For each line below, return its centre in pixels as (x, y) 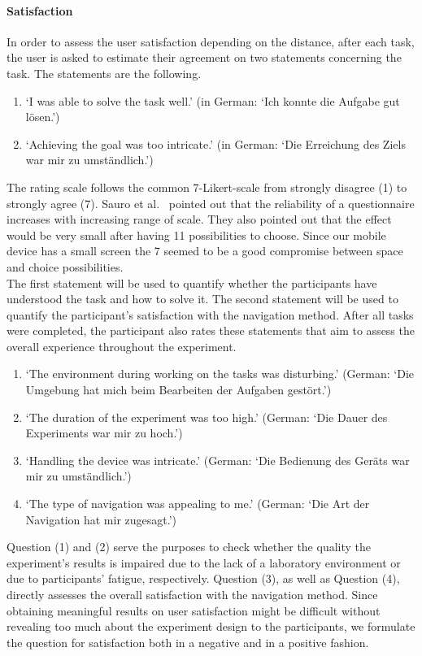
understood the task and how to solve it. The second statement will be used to (202, 299)
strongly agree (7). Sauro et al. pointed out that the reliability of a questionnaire (211, 203)
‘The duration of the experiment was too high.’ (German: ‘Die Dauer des (207, 417)
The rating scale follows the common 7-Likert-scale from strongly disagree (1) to (207, 187)
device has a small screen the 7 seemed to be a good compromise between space (205, 251)
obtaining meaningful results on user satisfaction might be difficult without (194, 610)
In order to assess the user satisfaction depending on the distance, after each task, (211, 41)
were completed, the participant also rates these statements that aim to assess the (211, 330)
